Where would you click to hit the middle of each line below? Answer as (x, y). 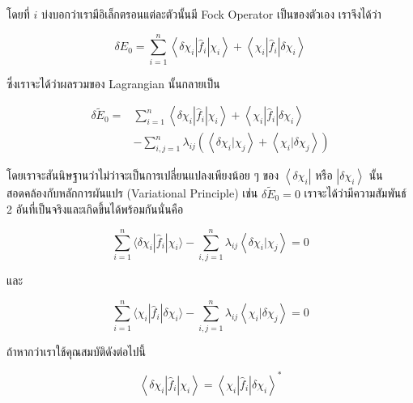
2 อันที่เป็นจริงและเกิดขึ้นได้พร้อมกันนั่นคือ (95, 209)
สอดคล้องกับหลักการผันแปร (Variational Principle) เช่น (132, 193)
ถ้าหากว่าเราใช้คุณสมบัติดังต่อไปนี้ (76, 351)
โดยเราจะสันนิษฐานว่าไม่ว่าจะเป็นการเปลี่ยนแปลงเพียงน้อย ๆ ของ (143, 175)
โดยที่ (18, 14)
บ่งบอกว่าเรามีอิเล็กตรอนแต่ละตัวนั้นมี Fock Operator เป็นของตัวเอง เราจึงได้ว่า (211, 14)
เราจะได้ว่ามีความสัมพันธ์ (355, 193)
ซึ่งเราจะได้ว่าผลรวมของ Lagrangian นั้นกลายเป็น (113, 83)
